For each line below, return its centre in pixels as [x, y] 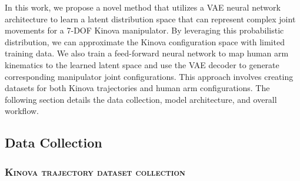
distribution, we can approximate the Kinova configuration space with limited [145, 41]
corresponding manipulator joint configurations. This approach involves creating [149, 76]
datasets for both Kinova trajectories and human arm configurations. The [137, 88]
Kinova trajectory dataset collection [95, 171]
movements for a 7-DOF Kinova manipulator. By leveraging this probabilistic [144, 30]
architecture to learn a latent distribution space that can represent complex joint [150, 19]
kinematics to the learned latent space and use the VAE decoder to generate [142, 64]
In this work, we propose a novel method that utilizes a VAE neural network [143, 7]
